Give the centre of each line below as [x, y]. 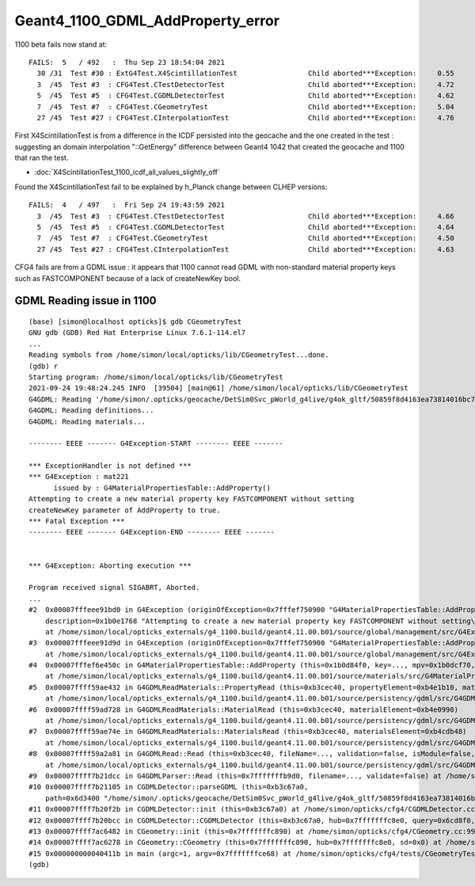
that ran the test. [42, 158]
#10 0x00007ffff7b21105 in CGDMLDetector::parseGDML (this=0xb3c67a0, [169, 787]
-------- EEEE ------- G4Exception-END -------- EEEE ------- [152, 532]
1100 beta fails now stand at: [61, 44]
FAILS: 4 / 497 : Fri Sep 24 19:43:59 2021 [127, 205]
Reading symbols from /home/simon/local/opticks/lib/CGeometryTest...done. [179, 355]
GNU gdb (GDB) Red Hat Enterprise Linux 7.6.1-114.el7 [137, 333]
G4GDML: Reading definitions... [91, 411]
